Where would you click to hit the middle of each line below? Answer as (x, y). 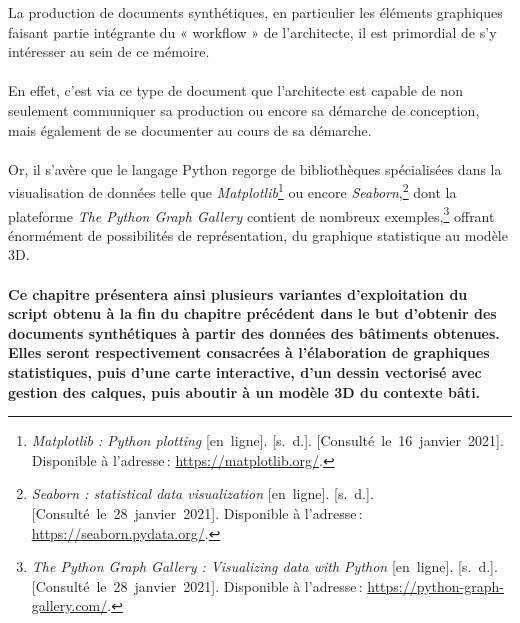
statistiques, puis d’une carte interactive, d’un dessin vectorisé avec (245, 372)
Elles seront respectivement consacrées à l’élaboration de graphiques (249, 352)
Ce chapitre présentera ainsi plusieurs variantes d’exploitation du (238, 293)
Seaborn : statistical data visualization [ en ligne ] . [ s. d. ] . (202, 493)
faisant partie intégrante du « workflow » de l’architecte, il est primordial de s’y (252, 31)
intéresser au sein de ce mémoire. (109, 51)
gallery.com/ (69, 605)
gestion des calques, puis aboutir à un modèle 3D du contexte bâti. (244, 391)
